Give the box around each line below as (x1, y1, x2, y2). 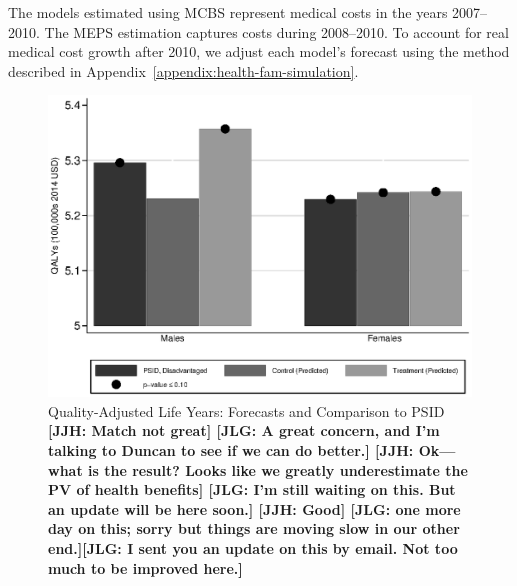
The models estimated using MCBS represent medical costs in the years (8, 2, 448, 22)
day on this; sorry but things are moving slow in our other (48, 518, 460, 539)
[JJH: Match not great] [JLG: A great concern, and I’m (48, 420, 440, 441)
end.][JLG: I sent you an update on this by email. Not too (48, 537, 458, 558)
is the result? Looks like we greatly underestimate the (88, 459, 468, 480)
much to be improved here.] (48, 557, 243, 578)
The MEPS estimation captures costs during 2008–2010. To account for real (44, 21, 509, 42)
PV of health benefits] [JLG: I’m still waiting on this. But (48, 479, 456, 500)
